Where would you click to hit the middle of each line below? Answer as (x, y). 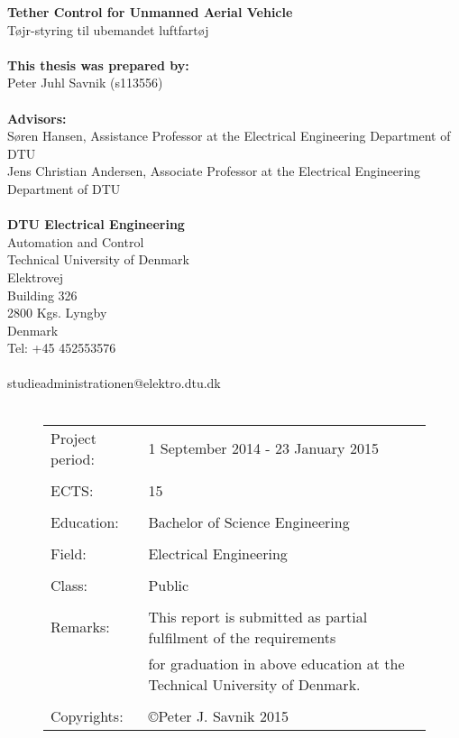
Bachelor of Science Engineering (249, 521)
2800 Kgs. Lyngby (57, 313)
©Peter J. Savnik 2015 (218, 715)
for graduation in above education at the (276, 663)
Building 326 (42, 295)
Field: (69, 553)
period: (73, 458)
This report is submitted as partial (258, 616)
